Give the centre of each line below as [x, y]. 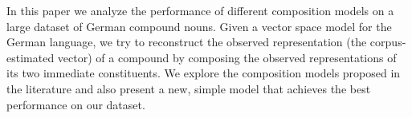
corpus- [388, 42]
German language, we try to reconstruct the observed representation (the [187, 42]
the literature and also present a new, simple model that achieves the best [189, 88]
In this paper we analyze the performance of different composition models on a [200, 10]
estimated [31, 57]
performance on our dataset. [76, 104]
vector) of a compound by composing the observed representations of [227, 57]
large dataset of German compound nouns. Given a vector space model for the [199, 26]
